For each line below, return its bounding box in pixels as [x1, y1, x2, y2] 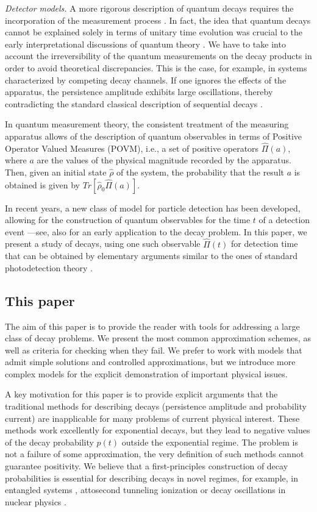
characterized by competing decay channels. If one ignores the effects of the [5, 73, 287, 86]
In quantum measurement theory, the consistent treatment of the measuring [5, 118, 289, 130]
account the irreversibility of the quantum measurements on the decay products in [5, 49, 312, 62]
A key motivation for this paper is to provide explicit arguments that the [5, 388, 278, 400]
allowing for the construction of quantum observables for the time [5, 213, 251, 226]
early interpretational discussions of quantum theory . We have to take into [5, 37, 286, 50]
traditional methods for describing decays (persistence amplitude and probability [5, 400, 307, 413]
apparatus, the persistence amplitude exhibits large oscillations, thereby [5, 85, 273, 98]
